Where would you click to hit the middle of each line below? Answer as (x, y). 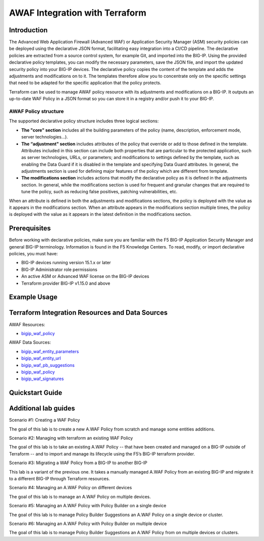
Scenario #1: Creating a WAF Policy (44, 420)
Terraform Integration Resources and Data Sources (88, 313)
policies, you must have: (33, 254)
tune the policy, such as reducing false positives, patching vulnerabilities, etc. (99, 192)
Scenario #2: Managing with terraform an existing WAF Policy (71, 438)
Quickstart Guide (36, 393)
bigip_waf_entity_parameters (50, 351)
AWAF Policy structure (36, 111)
